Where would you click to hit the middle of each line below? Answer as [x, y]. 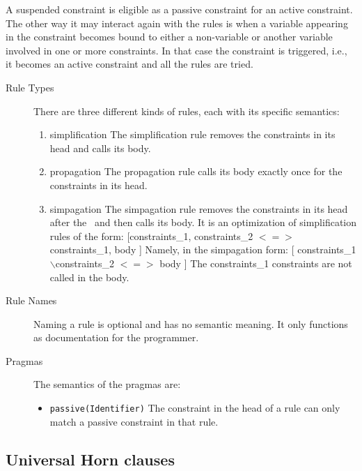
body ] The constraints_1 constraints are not [256, 263]
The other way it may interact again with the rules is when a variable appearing [177, 23]
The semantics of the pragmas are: [107, 384]
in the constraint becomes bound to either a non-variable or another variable [169, 37]
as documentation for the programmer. [116, 337]
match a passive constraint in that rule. [134, 421]
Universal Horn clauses [90, 459]
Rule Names [31, 300]
